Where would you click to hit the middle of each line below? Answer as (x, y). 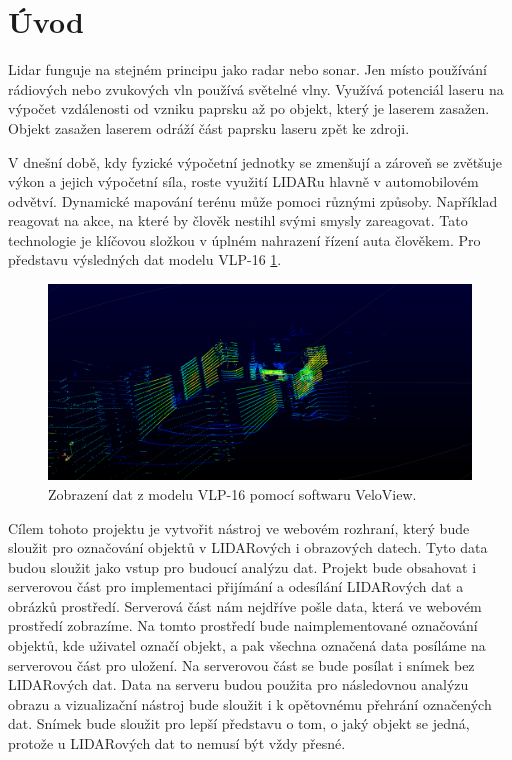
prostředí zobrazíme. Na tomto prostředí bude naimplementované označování (243, 625)
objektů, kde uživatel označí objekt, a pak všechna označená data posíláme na (247, 645)
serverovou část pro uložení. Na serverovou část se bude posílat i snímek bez (241, 664)
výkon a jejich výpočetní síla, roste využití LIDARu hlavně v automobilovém (243, 181)
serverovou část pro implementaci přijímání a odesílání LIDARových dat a (236, 586)
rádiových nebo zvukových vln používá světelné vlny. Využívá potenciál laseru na (256, 88)
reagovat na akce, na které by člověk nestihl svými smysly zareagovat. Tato (238, 220)
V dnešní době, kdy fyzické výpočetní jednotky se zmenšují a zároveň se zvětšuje (255, 161)
